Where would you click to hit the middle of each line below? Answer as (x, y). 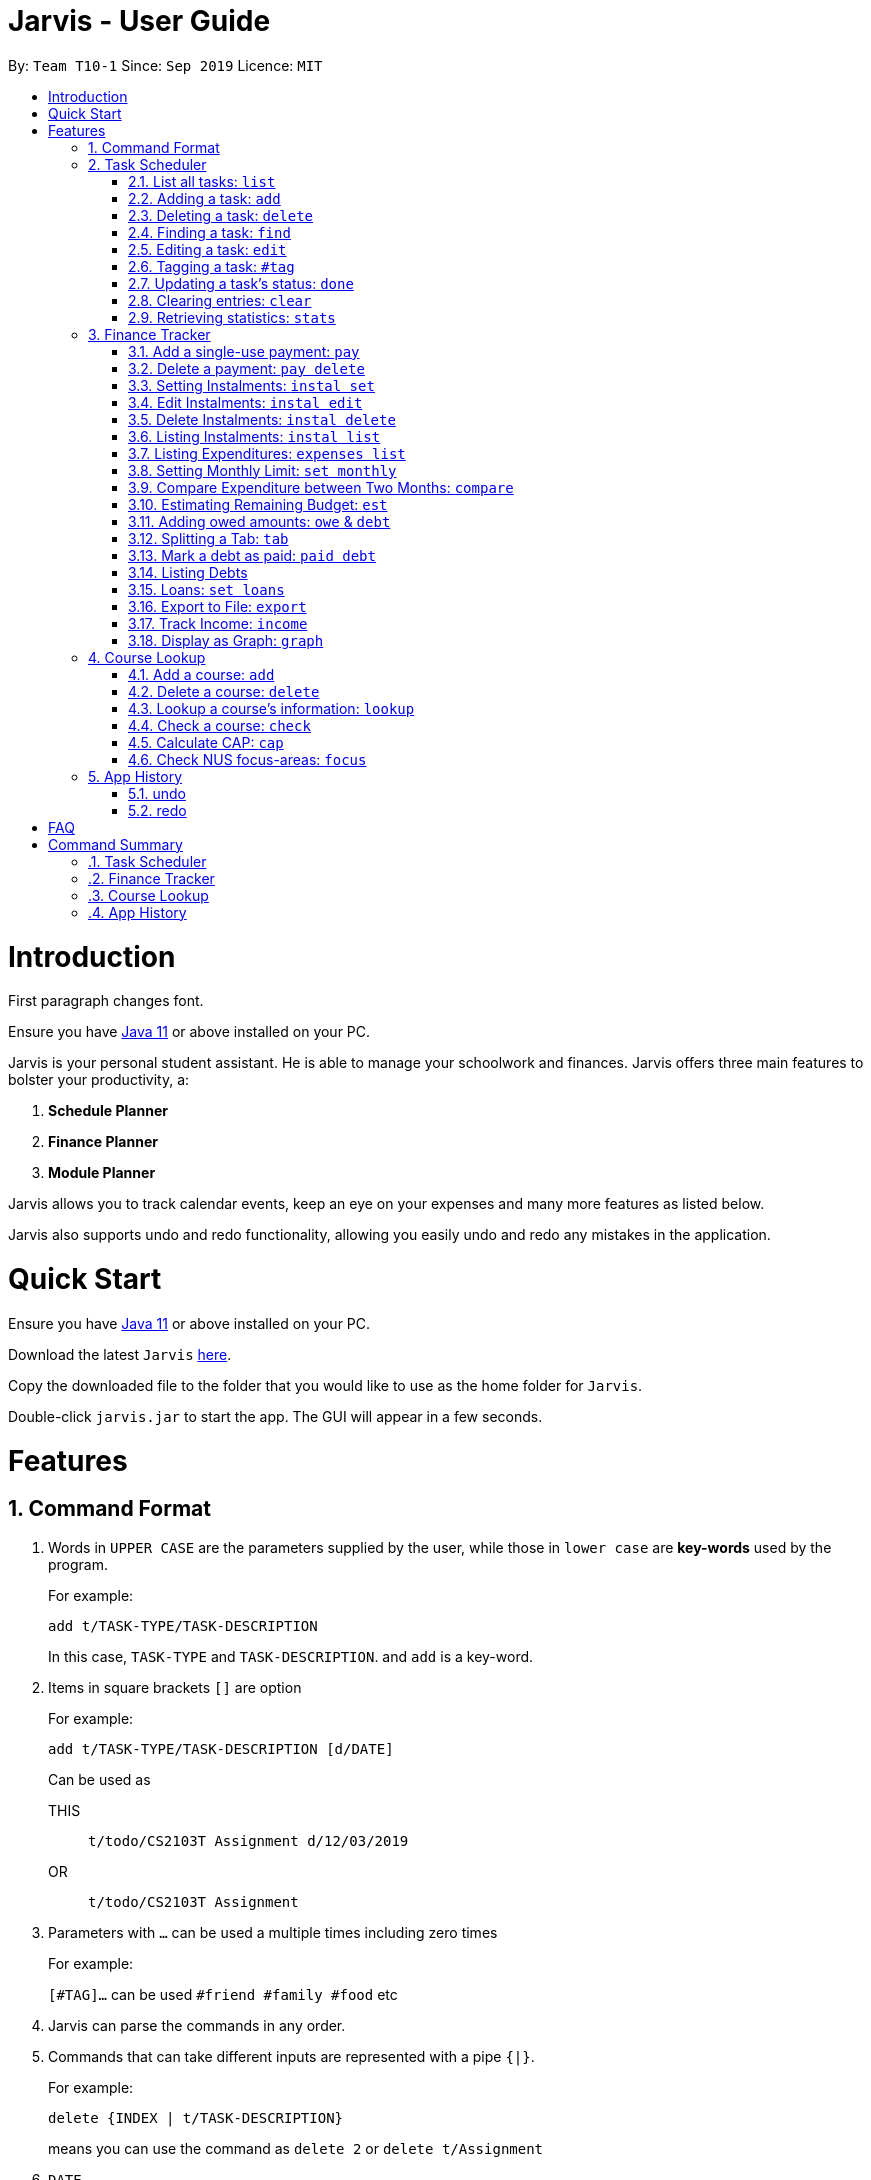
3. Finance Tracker (149, 334)
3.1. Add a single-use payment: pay (244, 351)
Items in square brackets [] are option (175, 1687)
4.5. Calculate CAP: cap (206, 742)
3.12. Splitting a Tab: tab (208, 538)
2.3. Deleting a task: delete (221, 215)
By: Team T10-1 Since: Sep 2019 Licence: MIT (165, 65)
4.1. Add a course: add (201, 674)
